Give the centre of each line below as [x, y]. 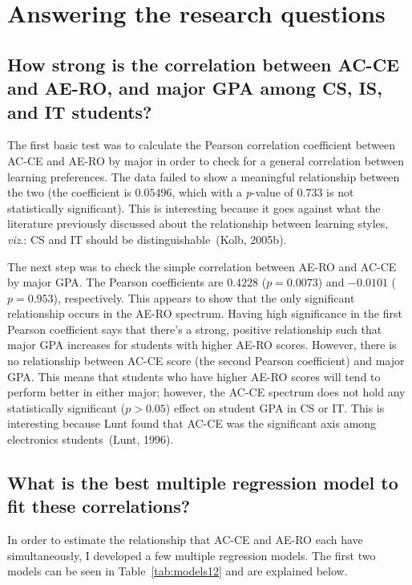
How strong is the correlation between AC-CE [203, 64]
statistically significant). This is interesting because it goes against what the [194, 207]
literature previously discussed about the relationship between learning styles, [198, 223]
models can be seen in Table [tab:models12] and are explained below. [178, 571]
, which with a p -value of [232, 192]
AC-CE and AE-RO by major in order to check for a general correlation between [206, 160]
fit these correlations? [99, 506]
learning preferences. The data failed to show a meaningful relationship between [204, 176]
